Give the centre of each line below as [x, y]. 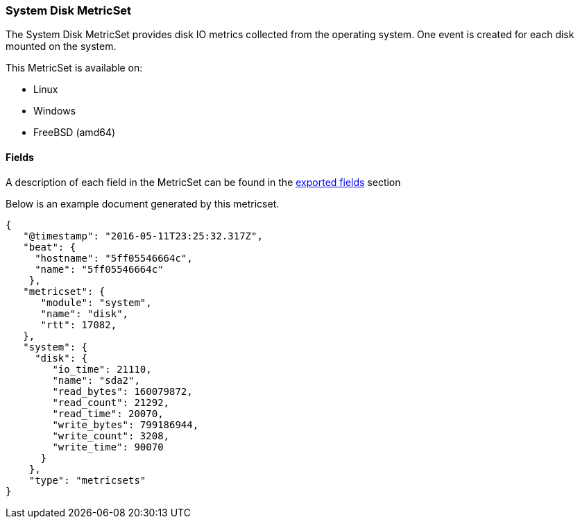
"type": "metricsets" [87, 480]
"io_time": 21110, [102, 369]
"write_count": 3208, [111, 436]
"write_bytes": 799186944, [126, 424]
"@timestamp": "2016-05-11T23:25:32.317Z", [143, 236]
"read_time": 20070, [108, 413]
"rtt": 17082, [79, 324]
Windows [55, 111]
